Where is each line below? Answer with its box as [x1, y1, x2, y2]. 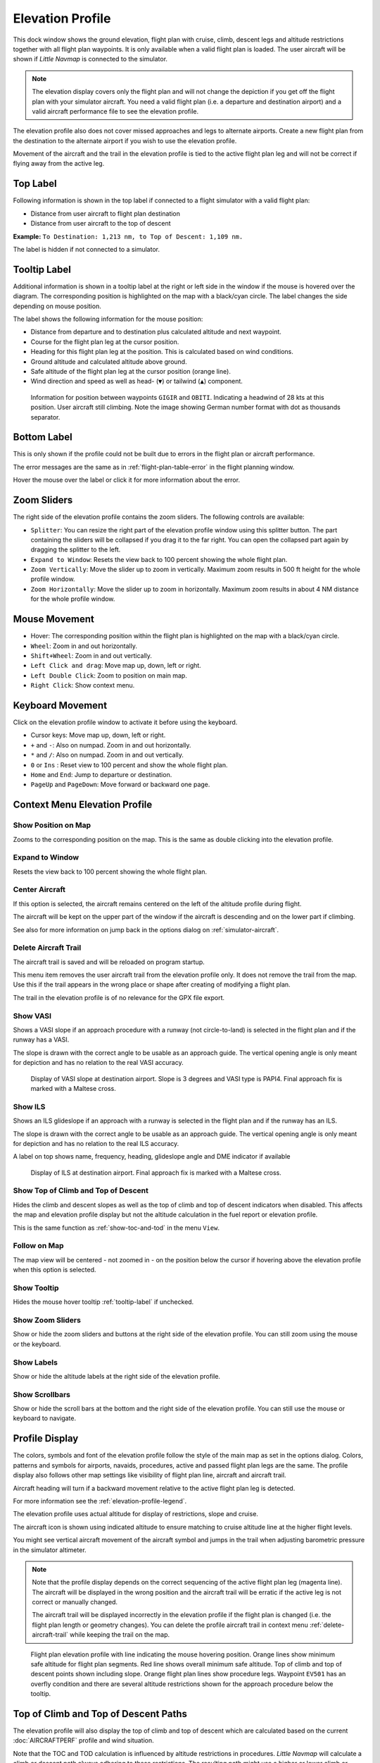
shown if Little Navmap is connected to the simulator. [13, 55, 168, 63]
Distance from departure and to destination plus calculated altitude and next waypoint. [30, 328, 281, 336]
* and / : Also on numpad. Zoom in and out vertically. [30, 751, 184, 760]
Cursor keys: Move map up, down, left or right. [30, 731, 166, 740]
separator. [30, 413, 61, 421]
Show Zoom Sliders [13, 1315, 81, 1325]
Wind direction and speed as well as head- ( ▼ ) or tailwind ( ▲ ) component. [30, 377, 243, 386]
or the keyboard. [13, 1340, 61, 1348]
